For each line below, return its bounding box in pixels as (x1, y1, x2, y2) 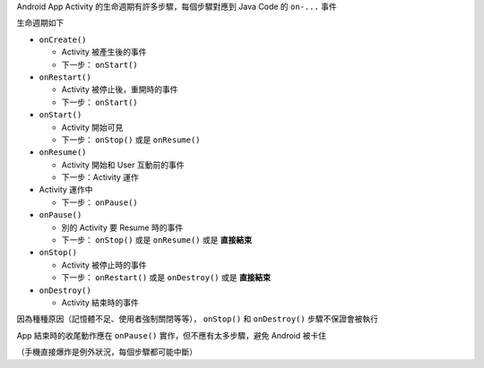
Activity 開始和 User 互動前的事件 (61, 159, 185, 170)
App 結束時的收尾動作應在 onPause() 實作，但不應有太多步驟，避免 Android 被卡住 (16, 329, 327, 340)
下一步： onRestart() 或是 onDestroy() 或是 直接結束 (61, 272, 272, 283)
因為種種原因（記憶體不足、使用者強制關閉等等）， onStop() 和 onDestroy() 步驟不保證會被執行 (16, 313, 378, 324)
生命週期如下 (16, 18, 65, 29)
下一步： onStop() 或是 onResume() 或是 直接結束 (61, 235, 253, 245)
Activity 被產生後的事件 (61, 47, 147, 57)
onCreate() (39, 34, 87, 45)
